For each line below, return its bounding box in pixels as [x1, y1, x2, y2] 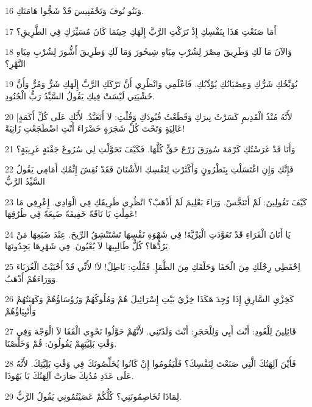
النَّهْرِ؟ [5, 57, 26, 69]
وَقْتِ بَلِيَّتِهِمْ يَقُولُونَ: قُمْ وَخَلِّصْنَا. [5, 336, 117, 349]
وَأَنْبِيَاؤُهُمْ [5, 304, 36, 317]
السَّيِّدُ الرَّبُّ [5, 174, 45, 187]
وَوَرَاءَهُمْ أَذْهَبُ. [5, 272, 58, 285]
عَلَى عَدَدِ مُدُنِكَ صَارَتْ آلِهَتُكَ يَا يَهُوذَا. [5, 369, 134, 382]
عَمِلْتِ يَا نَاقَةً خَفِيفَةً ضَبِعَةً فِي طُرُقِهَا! [5, 207, 137, 220]
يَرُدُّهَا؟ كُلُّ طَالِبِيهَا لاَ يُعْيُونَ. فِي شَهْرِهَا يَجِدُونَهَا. [5, 239, 171, 252]
